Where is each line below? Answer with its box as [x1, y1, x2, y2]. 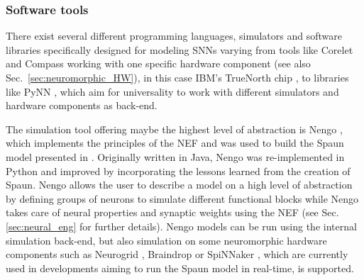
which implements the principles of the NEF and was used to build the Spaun [6, 135, 344, 150]
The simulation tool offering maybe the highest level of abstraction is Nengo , [6, 121, 343, 136]
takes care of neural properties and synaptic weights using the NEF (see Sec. [6, 205, 339, 220]
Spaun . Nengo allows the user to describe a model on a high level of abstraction [6, 177, 353, 192]
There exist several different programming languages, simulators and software [6, 28, 342, 43]
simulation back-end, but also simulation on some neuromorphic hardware [6, 233, 327, 247]
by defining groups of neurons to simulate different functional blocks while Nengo [6, 191, 359, 206]
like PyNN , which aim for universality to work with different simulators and [6, 84, 339, 99]
